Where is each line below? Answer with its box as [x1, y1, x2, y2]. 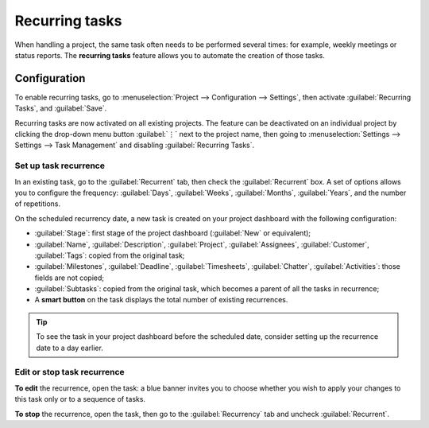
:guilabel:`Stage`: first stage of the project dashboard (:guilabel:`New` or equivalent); [34, 228, 311, 238]
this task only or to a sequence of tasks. [14, 395, 146, 404]
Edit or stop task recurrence [14, 367, 125, 378]
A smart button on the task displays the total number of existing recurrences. [34, 295, 288, 305]
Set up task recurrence [14, 160, 105, 171]
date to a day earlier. [36, 343, 103, 352]
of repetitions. [14, 199, 61, 208]
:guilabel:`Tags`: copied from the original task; [34, 251, 185, 260]
